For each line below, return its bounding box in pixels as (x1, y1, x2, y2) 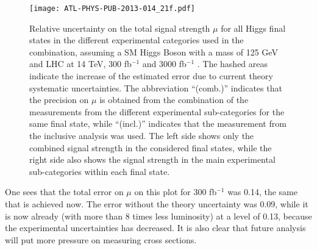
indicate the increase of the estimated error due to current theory (29, 70, 273, 82)
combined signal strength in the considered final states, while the (29, 141, 272, 154)
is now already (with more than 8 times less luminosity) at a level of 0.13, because (5, 209, 312, 222)
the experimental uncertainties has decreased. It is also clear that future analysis (5, 221, 306, 234)
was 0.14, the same (227, 185, 297, 198)
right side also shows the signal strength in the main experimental (29, 153, 276, 166)
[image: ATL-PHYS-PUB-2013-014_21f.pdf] (29, 4, 196, 13)
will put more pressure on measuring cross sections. (5, 233, 197, 246)
